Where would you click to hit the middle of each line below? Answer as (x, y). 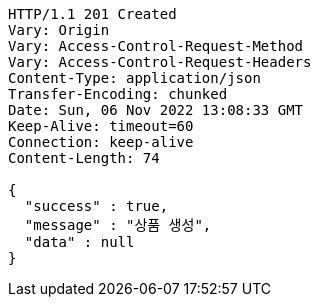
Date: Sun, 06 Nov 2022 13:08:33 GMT (156, 110)
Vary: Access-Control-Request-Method (156, 46)
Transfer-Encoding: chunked (118, 94)
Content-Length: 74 (84, 158)
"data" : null (79, 242)
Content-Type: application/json (134, 78)
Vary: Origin (59, 30)
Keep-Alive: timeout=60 (101, 126)
